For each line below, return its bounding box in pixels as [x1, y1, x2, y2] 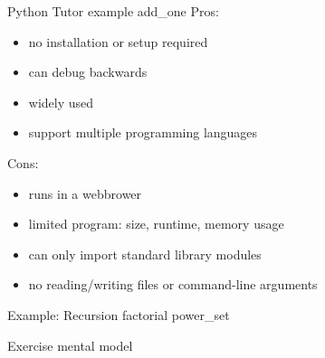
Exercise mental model [7, 335, 133, 354]
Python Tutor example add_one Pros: [7, 2, 219, 20]
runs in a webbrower [28, 184, 142, 203]
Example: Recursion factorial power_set [7, 305, 230, 324]
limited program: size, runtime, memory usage [28, 214, 284, 233]
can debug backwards [28, 62, 148, 81]
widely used [28, 92, 94, 111]
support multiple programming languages [28, 123, 258, 142]
